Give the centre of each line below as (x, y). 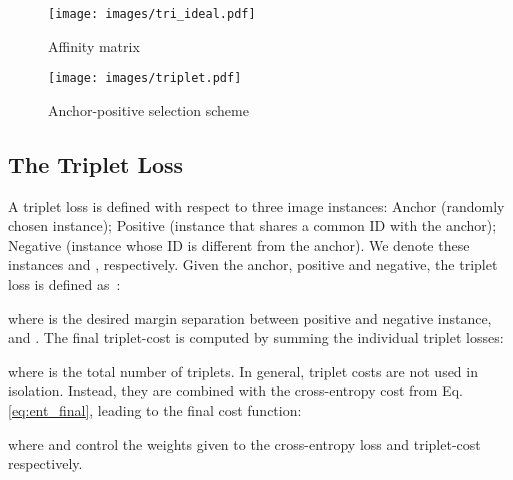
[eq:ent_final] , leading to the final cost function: (155, 410)
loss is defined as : (64, 284)
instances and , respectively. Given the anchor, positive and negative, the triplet (253, 264)
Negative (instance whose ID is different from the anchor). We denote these (239, 244)
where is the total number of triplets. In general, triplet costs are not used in (243, 370)
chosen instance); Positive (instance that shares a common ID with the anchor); (252, 225)
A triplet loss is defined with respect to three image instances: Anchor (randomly (256, 205)
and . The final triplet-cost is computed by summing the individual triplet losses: (256, 337)
